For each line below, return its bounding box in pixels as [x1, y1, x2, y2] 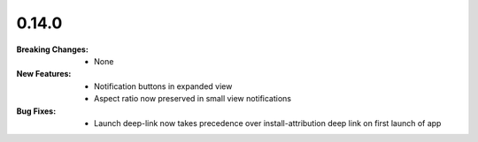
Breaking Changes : [16, 44, 89, 55]
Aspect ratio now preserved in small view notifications [94, 93, 292, 104]
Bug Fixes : [16, 106, 57, 116]
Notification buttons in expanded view [94, 80, 233, 92]
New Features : [16, 69, 72, 79]
